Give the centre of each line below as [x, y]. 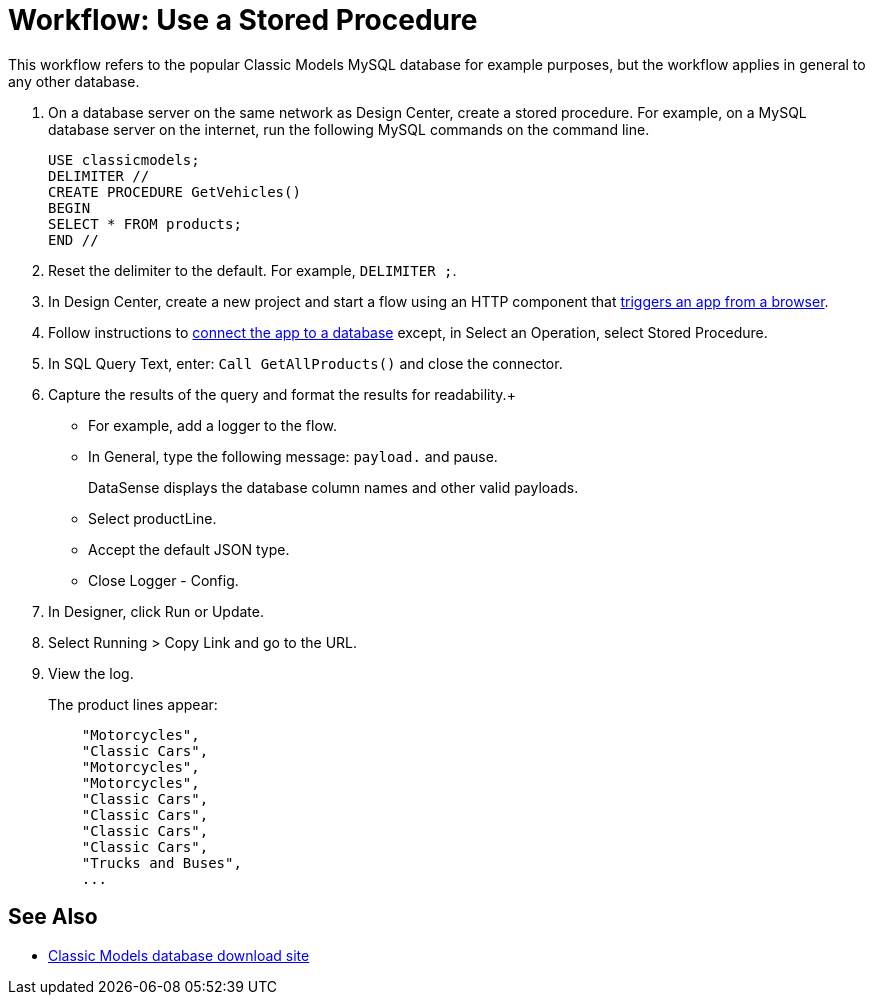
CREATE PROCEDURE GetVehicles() [174, 191]
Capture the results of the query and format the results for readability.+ [282, 394]
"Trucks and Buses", [161, 862]
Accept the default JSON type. [189, 549]
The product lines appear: [133, 704]
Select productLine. [152, 518]
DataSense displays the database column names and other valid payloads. [333, 487]
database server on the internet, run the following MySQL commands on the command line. [349, 129]
